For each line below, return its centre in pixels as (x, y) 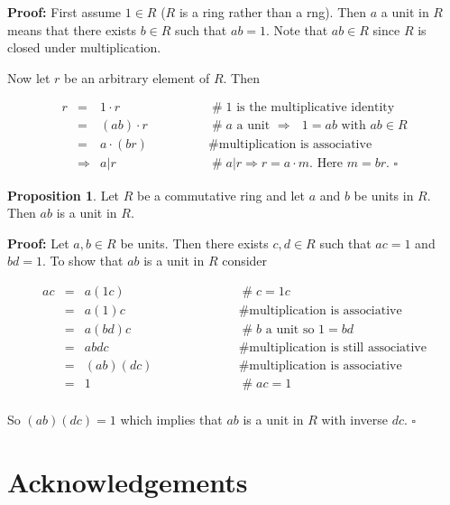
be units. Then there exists (194, 243)
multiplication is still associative (338, 347)
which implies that (171, 420)
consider (245, 261)
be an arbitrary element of (137, 77)
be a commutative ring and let (221, 195)
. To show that (83, 261)
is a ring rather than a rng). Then (273, 12)
